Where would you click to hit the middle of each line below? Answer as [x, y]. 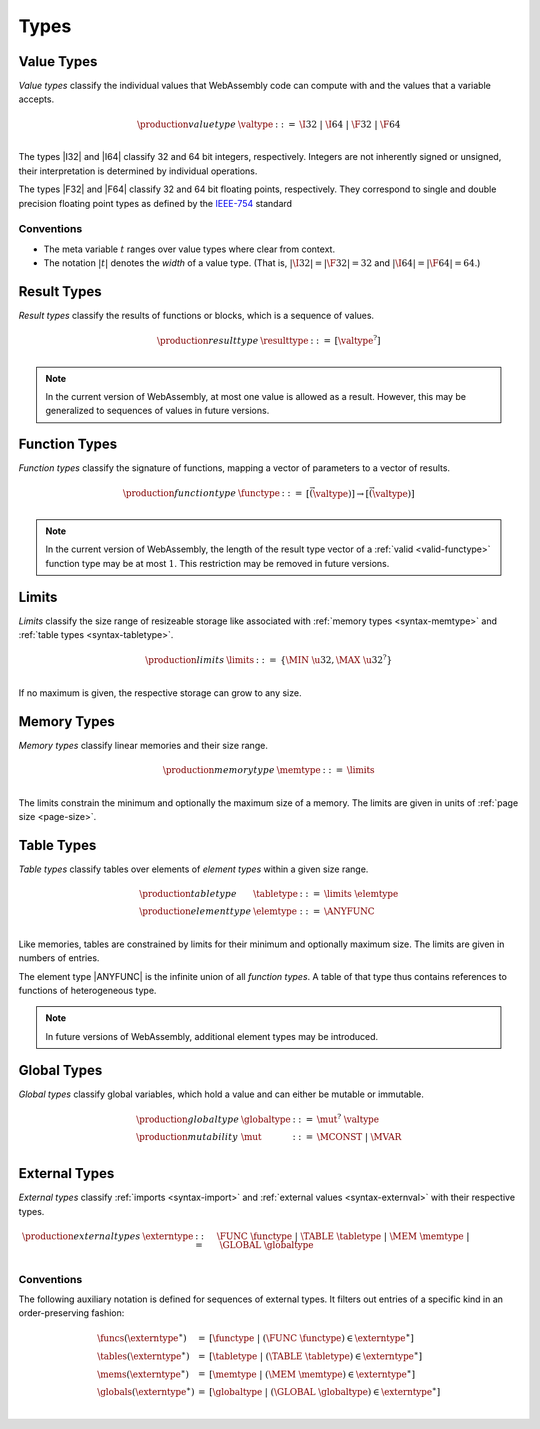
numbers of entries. [59, 958]
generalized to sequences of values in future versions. [157, 411]
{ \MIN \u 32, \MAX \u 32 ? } [336, 659]
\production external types [81, 1236]
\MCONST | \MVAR [359, 1136]
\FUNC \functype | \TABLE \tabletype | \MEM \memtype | [343, 1236]
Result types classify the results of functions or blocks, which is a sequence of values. [196, 316]
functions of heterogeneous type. [87, 991]
